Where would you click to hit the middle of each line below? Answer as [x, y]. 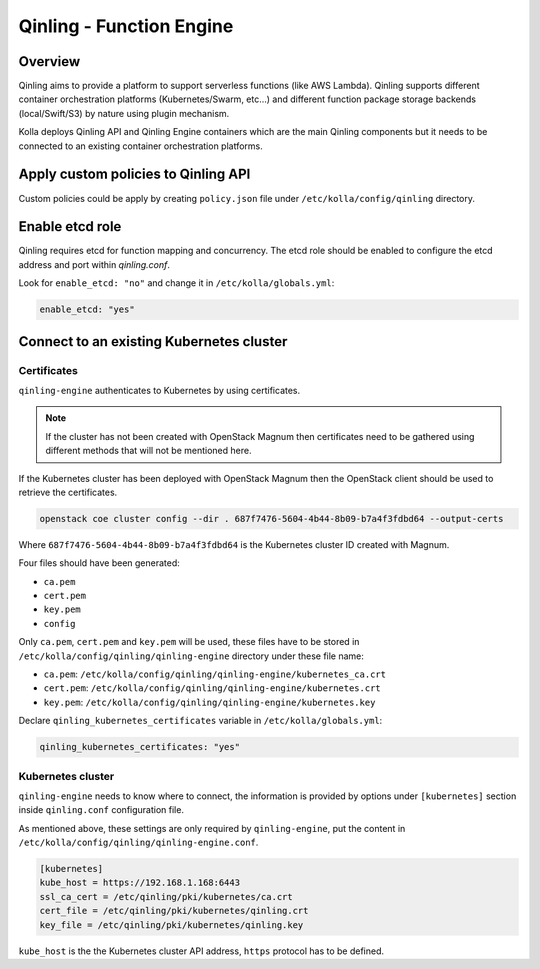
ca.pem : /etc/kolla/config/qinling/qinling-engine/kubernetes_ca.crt [215, 674]
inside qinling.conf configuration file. [101, 810]
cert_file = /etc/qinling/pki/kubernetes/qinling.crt [174, 911]
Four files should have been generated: [99, 563]
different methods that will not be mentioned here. [148, 451]
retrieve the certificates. [68, 492]
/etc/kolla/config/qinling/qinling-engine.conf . [138, 842]
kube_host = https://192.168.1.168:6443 [139, 883]
